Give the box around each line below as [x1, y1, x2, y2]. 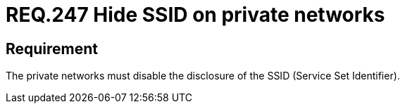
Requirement [6, 39, 99, 58]
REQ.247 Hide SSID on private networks [6, 3, 385, 27]
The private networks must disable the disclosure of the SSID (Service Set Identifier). [6, 70, 400, 82]
